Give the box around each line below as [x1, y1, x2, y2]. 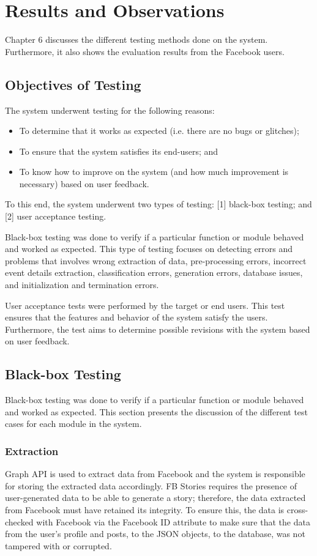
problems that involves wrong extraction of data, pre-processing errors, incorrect [5, 254, 307, 267]
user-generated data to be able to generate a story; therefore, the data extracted [5, 491, 306, 504]
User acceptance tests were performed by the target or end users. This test [5, 298, 285, 311]
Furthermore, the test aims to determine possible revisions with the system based [5, 322, 310, 335]
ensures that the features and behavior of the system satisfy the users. [5, 311, 268, 324]
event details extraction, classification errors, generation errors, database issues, [5, 266, 303, 279]
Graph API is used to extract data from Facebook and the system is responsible [5, 467, 305, 480]
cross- [286, 503, 308, 516]
